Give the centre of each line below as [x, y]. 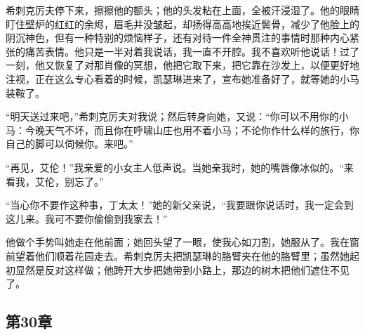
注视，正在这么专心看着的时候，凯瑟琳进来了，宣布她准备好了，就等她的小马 [182, 78]
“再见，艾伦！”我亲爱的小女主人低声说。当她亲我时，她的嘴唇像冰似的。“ [175, 167]
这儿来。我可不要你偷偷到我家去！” [87, 218]
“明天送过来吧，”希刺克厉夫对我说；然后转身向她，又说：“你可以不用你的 [172, 116]
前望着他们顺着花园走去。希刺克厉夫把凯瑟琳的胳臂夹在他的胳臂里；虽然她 [178, 255]
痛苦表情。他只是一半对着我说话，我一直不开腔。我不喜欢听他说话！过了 [192, 51]
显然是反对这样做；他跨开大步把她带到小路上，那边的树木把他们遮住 [172, 269]
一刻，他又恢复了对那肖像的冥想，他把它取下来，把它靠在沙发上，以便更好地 [182, 65]
